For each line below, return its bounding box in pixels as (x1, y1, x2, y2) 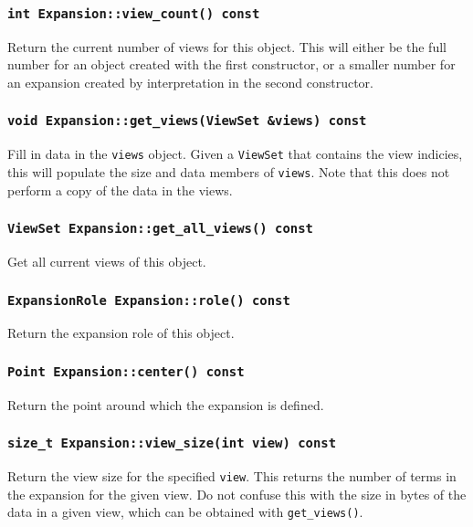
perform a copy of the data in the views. (7, 180, 233, 199)
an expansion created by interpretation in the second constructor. (7, 72, 374, 91)
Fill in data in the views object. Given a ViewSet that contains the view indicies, (7, 144, 463, 163)
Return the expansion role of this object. (7, 323, 235, 343)
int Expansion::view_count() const (7, 5, 260, 21)
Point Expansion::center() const (7, 364, 245, 379)
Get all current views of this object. (7, 252, 206, 271)
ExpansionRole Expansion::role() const (7, 292, 290, 308)
